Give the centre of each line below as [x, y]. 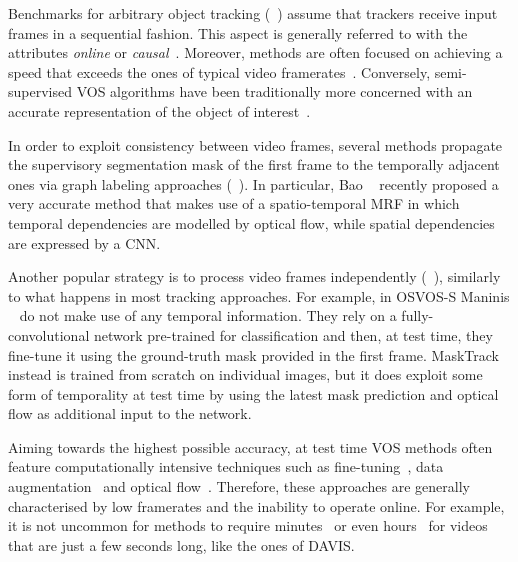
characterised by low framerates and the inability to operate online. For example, [256, 505]
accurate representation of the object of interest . [159, 110]
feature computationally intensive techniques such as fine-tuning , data [226, 466]
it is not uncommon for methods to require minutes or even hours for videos [248, 525]
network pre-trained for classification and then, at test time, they [293, 334]
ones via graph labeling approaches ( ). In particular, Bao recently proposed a [253, 183]
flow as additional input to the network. [130, 413]
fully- [417, 315]
